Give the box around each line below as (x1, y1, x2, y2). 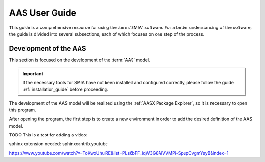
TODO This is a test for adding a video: (9, 132, 88, 137)
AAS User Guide (9, 7, 77, 18)
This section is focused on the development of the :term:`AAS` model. (9, 57, 150, 63)
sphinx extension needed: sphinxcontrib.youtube (9, 141, 108, 147)
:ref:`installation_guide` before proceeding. (22, 86, 108, 93)
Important (22, 71, 44, 77)
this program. (9, 107, 36, 113)
